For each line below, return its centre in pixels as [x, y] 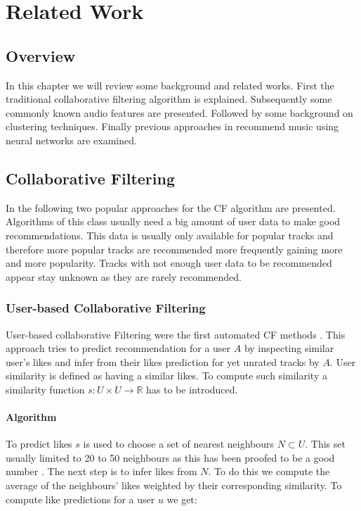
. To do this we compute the [269, 471]
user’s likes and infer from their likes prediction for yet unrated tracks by [163, 361]
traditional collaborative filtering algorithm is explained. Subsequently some [169, 99]
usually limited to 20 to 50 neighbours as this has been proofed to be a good [170, 457]
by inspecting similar [289, 348]
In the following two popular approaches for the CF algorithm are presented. [171, 207]
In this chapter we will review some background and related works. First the [170, 85]
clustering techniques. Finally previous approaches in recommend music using [172, 126]
